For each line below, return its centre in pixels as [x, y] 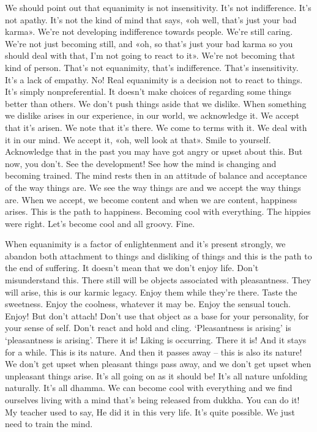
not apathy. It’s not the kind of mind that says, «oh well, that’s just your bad [151, 19]
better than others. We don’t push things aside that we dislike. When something [156, 103]
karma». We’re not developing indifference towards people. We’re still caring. [149, 32]
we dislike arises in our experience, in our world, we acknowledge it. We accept [152, 115]
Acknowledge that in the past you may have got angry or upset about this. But [154, 151]
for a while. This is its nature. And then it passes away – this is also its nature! [154, 352]
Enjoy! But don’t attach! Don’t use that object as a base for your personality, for [157, 315]
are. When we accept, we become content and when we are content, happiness [151, 199]
